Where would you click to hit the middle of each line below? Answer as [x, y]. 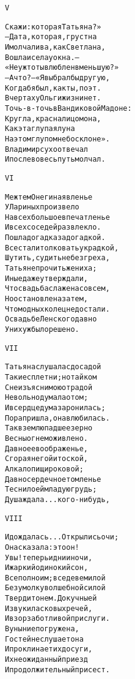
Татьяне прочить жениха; [51, 268]
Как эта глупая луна [40, 129]
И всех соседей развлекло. [53, 227]
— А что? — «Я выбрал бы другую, [57, 77]
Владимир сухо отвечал [47, 149]
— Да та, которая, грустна [51, 37]
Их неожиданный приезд [47, 660]
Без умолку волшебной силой [55, 588]
